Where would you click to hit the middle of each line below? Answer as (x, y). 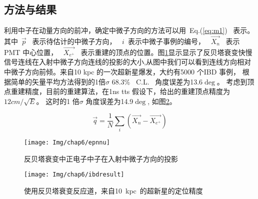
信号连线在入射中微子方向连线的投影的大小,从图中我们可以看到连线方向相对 (127, 62)
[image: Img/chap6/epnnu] (67, 143)
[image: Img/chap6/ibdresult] (74, 175)
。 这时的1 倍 (58, 101)
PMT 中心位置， (31, 52)
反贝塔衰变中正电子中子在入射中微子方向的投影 (101, 158)
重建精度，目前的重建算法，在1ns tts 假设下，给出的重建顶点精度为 (120, 91)
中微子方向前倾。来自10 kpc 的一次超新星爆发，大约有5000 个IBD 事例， (122, 72)
